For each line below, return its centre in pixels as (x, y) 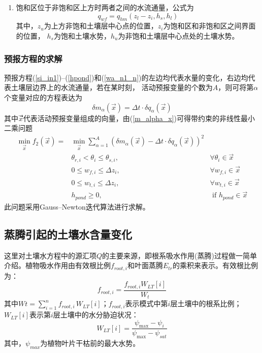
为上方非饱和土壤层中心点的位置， (101, 26)
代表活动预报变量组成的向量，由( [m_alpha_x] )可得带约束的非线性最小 (139, 118)
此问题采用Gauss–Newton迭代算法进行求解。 (77, 206)
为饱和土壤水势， (82, 35)
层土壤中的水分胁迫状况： (96, 315)
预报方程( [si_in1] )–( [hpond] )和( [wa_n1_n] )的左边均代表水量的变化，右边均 (126, 77)
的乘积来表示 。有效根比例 (216, 265)
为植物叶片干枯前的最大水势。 (90, 343)
